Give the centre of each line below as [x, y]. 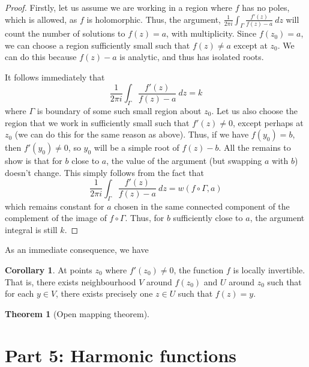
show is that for [34, 161]
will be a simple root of [136, 147]
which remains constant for [55, 206]
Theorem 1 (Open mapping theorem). [77, 313]
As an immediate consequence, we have [77, 250]
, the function [199, 269]
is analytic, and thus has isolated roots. [192, 57]
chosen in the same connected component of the [202, 206]
